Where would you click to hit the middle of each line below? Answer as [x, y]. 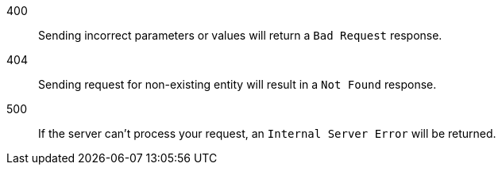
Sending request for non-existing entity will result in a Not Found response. [237, 84]
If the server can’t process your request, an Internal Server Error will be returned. [267, 133]
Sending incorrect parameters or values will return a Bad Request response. [240, 35]
